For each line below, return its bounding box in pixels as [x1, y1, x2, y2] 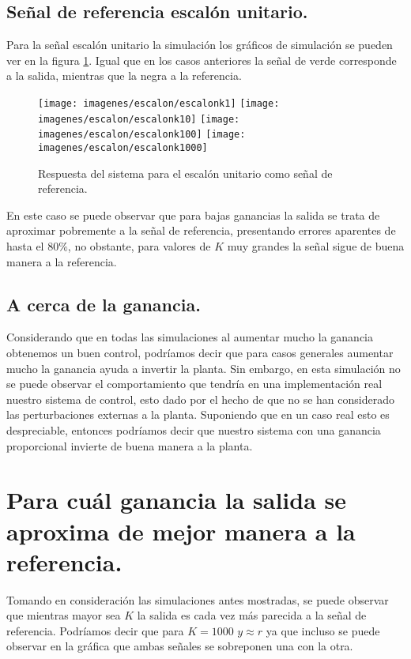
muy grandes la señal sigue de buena [227, 237, 405, 254]
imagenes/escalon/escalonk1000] [38, 141, 208, 153]
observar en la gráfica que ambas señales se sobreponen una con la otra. [6, 638, 353, 654]
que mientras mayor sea [6, 607, 121, 623]
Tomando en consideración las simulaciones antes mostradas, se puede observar [6, 591, 389, 608]
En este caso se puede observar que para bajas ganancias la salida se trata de [6, 206, 380, 223]
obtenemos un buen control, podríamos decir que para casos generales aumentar [6, 344, 394, 360]
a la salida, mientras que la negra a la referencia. [6, 67, 242, 84]
